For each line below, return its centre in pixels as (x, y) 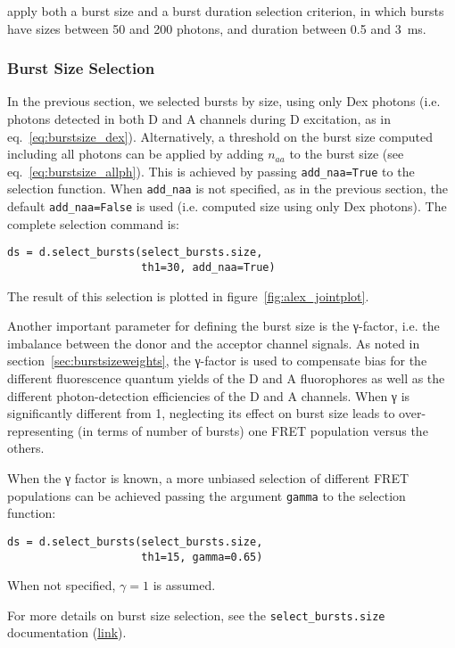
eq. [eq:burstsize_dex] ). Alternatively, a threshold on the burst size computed (220, 136)
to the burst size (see (347, 154)
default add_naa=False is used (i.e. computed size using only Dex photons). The (227, 206)
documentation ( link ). (67, 632)
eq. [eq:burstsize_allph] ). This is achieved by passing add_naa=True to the (211, 171)
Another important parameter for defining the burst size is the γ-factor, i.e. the (223, 326)
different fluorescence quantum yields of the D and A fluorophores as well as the (226, 378)
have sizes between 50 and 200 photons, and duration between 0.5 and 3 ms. (217, 28)
